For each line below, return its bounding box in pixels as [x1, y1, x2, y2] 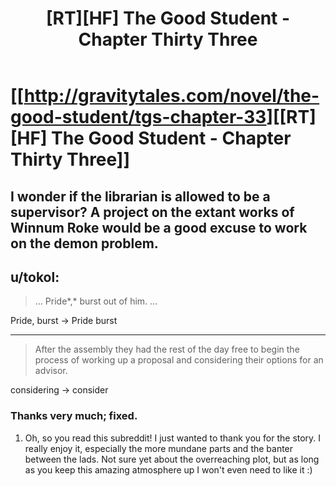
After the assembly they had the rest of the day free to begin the [34, 343, 300, 356]
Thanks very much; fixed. [10, 409, 138, 423]
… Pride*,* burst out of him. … [34, 295, 158, 307]
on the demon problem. [10, 235, 159, 252]
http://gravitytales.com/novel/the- [23, 85, 320, 107]
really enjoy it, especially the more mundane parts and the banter [24, 442, 294, 454]
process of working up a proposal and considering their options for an [34, 354, 324, 366]
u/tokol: [10, 268, 60, 286]
